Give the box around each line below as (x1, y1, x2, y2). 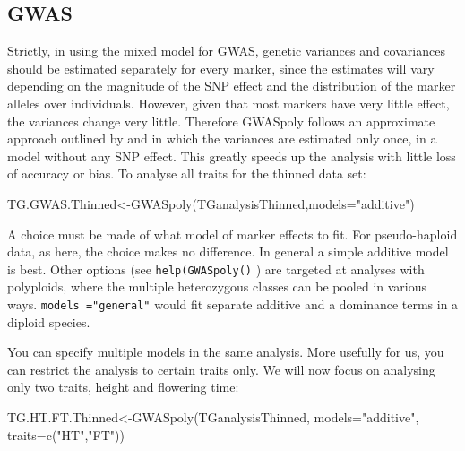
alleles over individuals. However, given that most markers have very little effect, (7, 93, 450, 112)
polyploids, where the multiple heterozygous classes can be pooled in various (7, 277, 427, 296)
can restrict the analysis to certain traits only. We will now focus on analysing (7, 360, 435, 378)
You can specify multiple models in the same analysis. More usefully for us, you (7, 343, 444, 361)
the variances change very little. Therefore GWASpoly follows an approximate (7, 111, 435, 130)
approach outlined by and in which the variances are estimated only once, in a (7, 129, 437, 148)
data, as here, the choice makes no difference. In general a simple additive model (7, 242, 449, 261)
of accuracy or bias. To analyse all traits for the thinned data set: (7, 164, 366, 183)
